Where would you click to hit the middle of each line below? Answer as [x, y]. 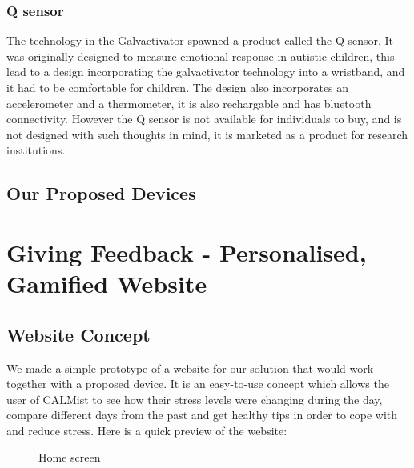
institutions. [36, 150]
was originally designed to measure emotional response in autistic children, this [201, 56]
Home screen [70, 457]
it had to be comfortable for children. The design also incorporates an [178, 87]
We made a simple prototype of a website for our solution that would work [190, 368]
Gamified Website [107, 284]
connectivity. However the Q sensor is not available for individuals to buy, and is [204, 119]
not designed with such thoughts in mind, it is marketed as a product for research [207, 134]
